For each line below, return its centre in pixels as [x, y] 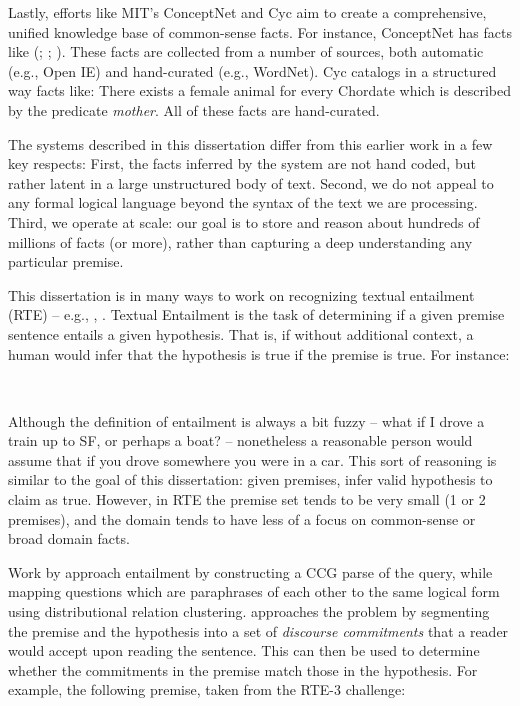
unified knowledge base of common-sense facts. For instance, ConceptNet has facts [260, 31]
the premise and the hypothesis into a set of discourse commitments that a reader [258, 630]
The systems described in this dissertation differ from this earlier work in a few [250, 143]
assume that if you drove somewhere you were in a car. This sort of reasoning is [252, 459]
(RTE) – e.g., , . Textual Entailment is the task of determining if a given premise [256, 314]
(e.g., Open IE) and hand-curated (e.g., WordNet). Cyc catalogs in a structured [252, 70]
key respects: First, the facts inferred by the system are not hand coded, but [242, 163]
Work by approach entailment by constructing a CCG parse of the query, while [250, 571]
